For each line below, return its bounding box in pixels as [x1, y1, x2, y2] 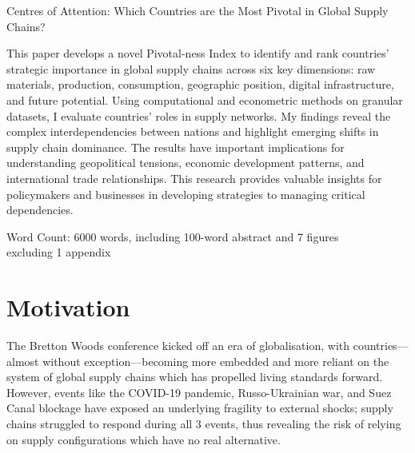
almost [6, 352, 39, 369]
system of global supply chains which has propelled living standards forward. [6, 368, 383, 385]
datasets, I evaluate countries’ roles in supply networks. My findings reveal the [6, 107, 391, 124]
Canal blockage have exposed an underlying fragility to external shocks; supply [6, 399, 393, 416]
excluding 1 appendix [6, 244, 111, 260]
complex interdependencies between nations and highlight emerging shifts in [6, 123, 379, 140]
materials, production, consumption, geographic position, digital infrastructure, [6, 76, 394, 93]
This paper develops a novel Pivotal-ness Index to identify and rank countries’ [6, 45, 389, 62]
